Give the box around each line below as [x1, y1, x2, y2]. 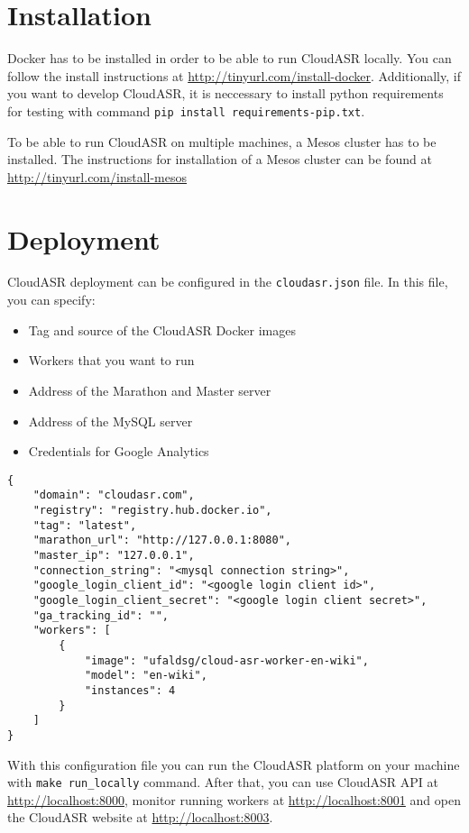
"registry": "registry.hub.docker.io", [32, 504, 272, 517]
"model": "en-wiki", [84, 669, 207, 682]
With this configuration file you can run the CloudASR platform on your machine [7, 755, 460, 773]
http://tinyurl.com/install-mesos [7, 167, 188, 186]
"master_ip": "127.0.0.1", [32, 548, 195, 562]
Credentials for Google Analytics [28, 442, 209, 461]
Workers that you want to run [28, 351, 195, 370]
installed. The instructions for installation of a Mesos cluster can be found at [7, 150, 432, 169]
